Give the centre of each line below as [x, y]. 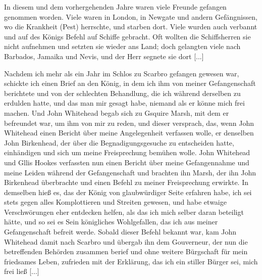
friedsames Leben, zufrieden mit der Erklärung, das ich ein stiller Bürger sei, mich [131, 261]
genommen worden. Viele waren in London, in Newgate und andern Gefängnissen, [131, 16]
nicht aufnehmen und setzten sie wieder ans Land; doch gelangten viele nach [122, 46]
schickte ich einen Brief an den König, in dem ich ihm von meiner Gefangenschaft [130, 83]
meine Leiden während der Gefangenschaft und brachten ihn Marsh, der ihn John [130, 172]
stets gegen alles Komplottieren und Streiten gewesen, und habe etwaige [115, 202]
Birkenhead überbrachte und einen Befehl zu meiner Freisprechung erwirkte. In [126, 182]
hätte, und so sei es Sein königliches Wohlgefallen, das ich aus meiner [111, 222]
